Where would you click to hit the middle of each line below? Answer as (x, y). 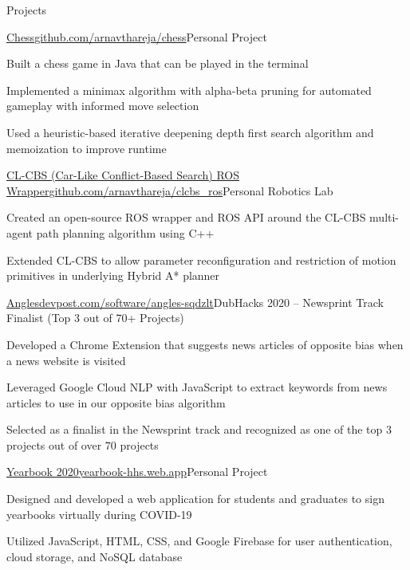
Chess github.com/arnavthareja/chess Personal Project (137, 36)
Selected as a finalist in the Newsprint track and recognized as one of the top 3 (199, 429)
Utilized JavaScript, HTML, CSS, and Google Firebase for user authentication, (199, 541)
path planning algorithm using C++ (125, 232)
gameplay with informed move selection (103, 106)
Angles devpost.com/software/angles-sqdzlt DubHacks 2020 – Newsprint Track (195, 302)
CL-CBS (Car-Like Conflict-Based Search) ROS (123, 175)
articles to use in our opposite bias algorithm (116, 402)
